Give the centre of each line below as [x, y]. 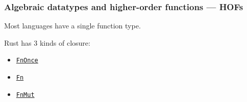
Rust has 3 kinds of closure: [47, 42]
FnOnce [27, 61]
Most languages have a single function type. [72, 26]
